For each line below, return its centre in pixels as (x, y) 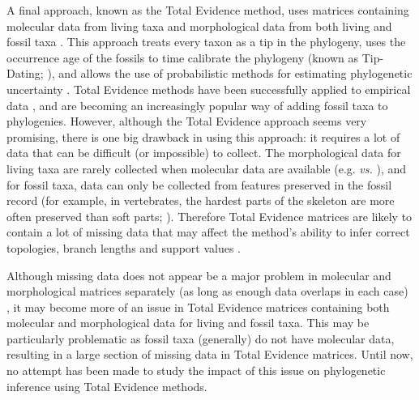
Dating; (25, 73)
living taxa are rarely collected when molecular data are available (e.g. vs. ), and (207, 168)
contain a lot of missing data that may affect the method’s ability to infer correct (208, 232)
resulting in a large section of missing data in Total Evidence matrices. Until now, (210, 354)
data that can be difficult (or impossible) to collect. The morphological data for (204, 153)
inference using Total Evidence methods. (107, 386)
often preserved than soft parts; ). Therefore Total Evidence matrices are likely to (209, 216)
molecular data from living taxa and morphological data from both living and (199, 26)
